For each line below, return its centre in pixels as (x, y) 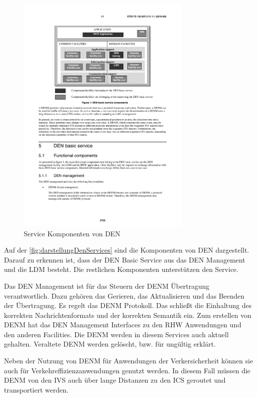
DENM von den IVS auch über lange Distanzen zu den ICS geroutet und (115, 380)
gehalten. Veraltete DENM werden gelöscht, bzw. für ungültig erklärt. (110, 344)
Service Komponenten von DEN (72, 233)
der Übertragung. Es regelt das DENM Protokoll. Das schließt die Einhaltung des (128, 305)
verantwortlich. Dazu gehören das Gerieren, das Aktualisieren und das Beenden (124, 295)
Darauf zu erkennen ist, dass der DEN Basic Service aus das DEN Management (125, 259)
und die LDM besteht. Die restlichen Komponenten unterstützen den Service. (121, 269)
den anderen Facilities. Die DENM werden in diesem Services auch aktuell (116, 334)
